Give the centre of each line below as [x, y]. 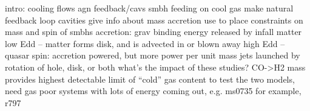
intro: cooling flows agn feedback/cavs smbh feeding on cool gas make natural [149, 8]
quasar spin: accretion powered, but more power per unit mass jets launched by [153, 55]
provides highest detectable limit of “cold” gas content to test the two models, [150, 79]
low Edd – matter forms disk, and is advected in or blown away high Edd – [145, 43]
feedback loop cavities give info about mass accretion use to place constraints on [154, 20]
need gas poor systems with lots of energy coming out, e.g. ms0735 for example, [153, 91]
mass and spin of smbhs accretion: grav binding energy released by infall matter [153, 32]
